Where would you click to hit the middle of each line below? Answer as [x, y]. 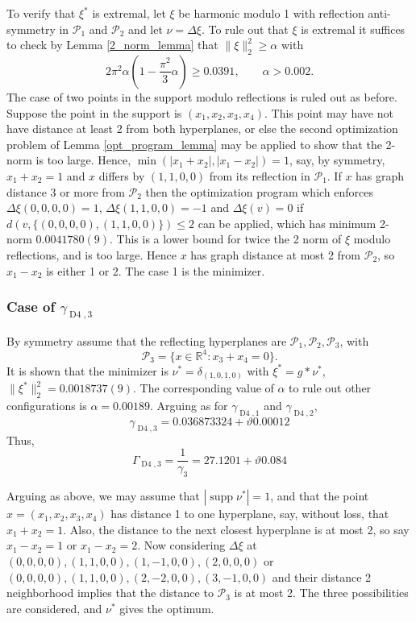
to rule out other [330, 388]
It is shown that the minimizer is [87, 370]
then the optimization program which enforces [260, 191]
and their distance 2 [322, 576]
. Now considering [181, 545]
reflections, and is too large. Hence [92, 254]
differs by [122, 175]
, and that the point [320, 496]
